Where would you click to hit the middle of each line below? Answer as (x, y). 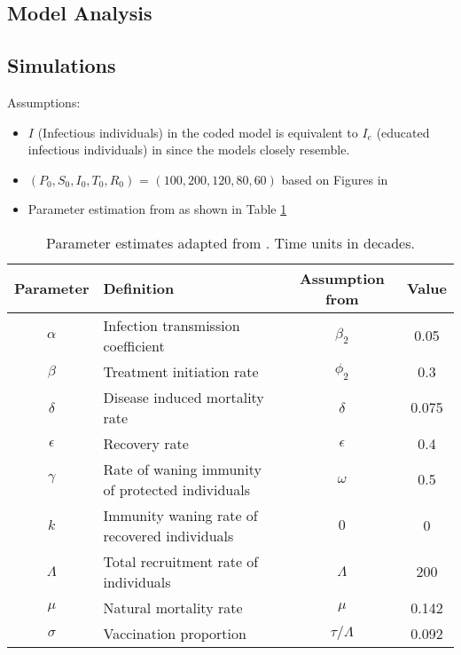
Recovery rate (146, 443)
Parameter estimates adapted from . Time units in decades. (230, 242)
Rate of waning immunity (182, 469)
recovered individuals (168, 535)
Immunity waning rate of (180, 515)
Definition (139, 288)
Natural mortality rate (173, 607)
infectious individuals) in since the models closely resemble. (189, 150)
